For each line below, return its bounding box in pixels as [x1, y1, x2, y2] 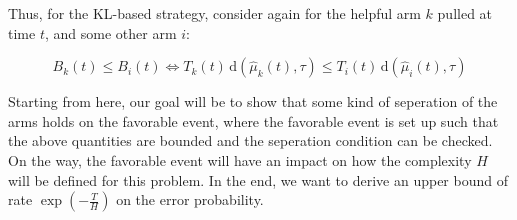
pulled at [437, 3, 493, 23]
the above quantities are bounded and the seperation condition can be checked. [8, 130, 493, 151]
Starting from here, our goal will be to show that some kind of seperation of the [8, 91, 498, 112]
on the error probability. [116, 189, 264, 210]
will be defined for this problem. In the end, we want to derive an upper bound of [8, 169, 508, 190]
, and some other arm [44, 22, 177, 43]
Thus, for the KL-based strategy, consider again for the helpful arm [8, 3, 421, 23]
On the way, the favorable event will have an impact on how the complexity [8, 149, 472, 170]
